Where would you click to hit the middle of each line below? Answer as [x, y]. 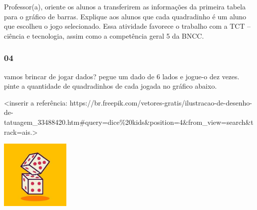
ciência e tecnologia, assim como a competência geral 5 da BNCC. [104, 35]
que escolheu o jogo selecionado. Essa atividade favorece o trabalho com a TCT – [127, 26]
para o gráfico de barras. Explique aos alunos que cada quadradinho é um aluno [125, 16]
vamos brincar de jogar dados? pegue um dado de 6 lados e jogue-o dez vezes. [122, 76]
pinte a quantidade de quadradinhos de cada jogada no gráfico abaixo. [110, 86]
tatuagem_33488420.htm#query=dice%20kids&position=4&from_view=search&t [129, 122]
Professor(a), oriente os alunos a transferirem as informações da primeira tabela [125, 6]
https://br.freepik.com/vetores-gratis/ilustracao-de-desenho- [161, 102]
